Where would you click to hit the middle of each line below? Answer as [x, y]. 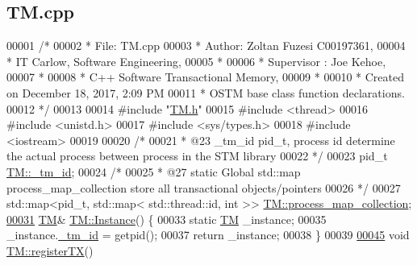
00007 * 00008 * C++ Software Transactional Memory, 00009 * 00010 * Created [205, 77]
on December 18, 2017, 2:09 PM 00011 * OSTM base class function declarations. [206, 92]
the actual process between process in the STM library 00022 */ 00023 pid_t [197, 156]
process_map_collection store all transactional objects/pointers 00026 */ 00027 [204, 187]
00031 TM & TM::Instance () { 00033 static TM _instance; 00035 [167, 219]
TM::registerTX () [50, 250]
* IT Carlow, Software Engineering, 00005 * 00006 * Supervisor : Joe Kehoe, [196, 61]
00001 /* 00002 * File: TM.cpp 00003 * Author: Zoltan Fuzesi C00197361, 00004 [206, 46]
